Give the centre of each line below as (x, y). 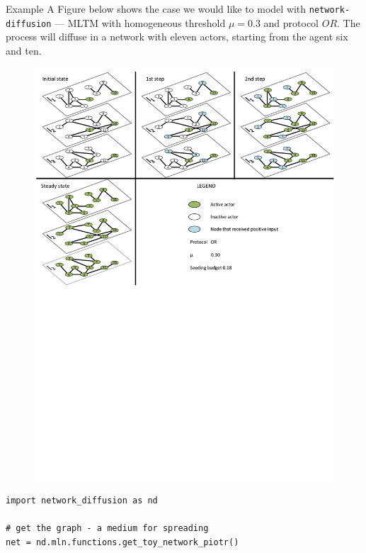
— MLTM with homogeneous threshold (140, 22)
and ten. (24, 50)
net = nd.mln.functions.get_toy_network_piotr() (122, 542)
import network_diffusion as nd (82, 501)
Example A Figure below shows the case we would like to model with (156, 9)
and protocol (291, 22)
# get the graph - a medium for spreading (107, 529)
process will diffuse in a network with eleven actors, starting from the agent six (177, 37)
